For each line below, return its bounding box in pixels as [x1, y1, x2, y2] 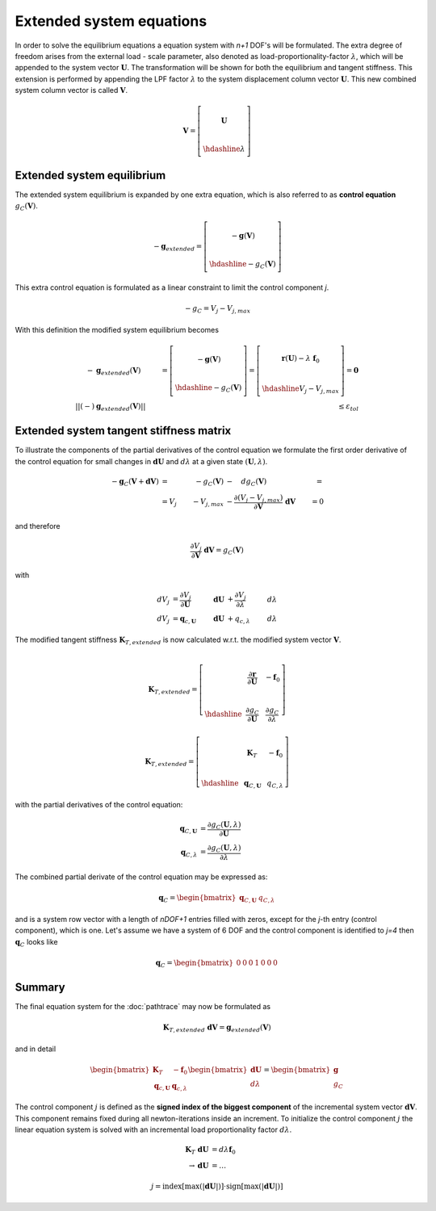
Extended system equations [15, 12, 208, 30]
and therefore [15, 522, 61, 531]
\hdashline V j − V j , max [262, 384, 339, 395]
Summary [15, 980, 65, 994]
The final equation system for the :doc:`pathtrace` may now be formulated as [15, 1001, 271, 1011]
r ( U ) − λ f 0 [281, 354, 321, 365]
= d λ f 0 [211, 1145, 236, 1156]
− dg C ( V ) [226, 476, 267, 488]
